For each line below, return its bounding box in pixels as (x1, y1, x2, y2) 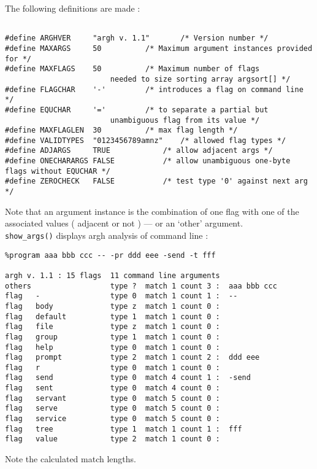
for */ (5, 54, 31, 63)
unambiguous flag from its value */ (110, 115, 260, 125)
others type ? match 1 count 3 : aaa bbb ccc (5, 281, 277, 290)
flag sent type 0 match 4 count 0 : (5, 384, 220, 393)
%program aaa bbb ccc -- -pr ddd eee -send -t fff (5, 250, 216, 260)
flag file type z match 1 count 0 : (5, 322, 220, 331)
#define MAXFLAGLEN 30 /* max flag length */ (5, 126, 238, 135)
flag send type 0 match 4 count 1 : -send (5, 373, 251, 382)
